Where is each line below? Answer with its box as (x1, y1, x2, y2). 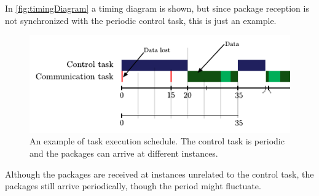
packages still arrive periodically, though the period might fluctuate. (5, 179, 261, 192)
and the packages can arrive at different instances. (30, 147, 218, 160)
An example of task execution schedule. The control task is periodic (30, 135, 285, 147)
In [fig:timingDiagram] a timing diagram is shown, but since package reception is (5, 2, 309, 14)
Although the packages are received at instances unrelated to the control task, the (5, 167, 314, 180)
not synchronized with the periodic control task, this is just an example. (5, 14, 277, 26)
